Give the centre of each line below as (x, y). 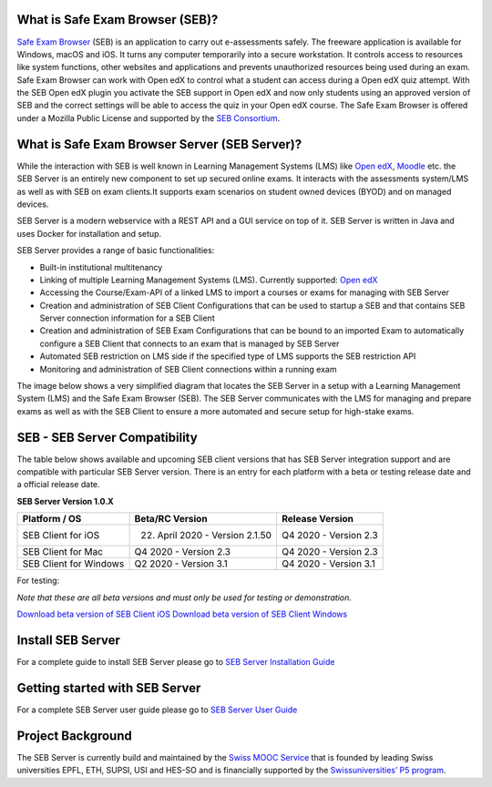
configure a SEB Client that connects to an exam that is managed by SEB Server (190, 343)
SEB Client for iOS (61, 536)
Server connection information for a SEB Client (127, 318)
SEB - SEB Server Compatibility (107, 437)
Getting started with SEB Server (109, 688)
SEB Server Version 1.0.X (65, 501)
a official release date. (58, 485)
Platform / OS (52, 519)
